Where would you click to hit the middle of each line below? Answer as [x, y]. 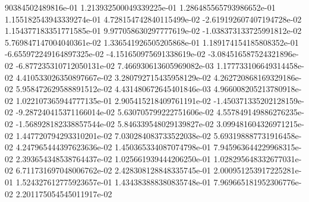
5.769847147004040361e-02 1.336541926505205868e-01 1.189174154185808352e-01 [152, 42]
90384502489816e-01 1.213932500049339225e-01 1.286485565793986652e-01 [140, 7]
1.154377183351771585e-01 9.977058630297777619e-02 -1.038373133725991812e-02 [153, 31]
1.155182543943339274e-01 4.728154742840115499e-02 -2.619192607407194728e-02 [153, 19]
